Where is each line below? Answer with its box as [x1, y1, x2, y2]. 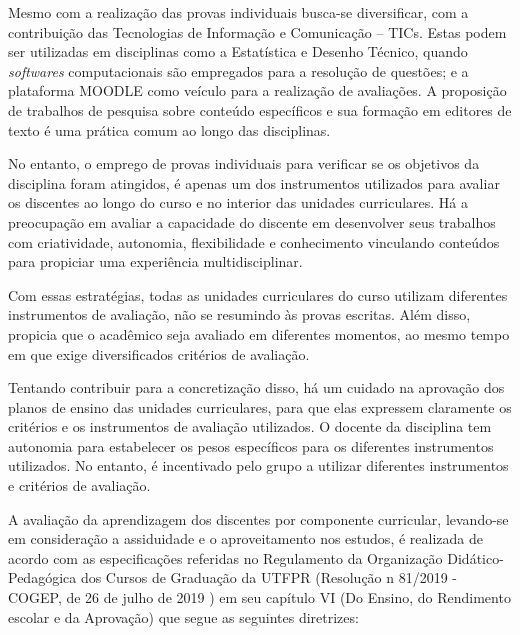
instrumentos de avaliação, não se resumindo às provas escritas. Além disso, [8, 304, 471, 325]
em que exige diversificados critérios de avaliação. [8, 343, 310, 364]
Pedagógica [8, 567, 77, 588]
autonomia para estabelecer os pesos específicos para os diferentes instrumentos [8, 435, 494, 456]
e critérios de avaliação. [8, 475, 151, 496]
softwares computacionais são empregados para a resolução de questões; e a [8, 60, 469, 81]
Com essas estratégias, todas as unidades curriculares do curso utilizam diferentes [8, 284, 508, 305]
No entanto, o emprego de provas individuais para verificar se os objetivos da [8, 153, 480, 174]
